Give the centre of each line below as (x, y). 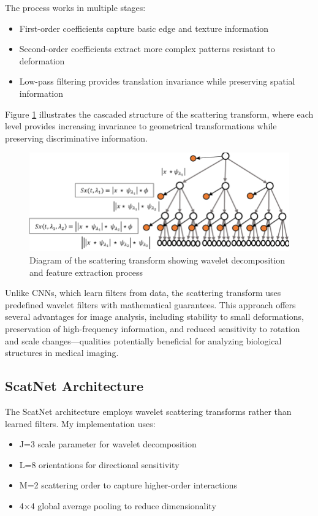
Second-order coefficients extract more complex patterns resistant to (147, 49)
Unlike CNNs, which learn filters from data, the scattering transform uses (143, 293)
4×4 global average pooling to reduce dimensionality (118, 505)
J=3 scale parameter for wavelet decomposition (108, 444)
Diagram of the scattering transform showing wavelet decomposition (157, 260)
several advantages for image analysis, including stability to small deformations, (154, 317)
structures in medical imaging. (62, 353)
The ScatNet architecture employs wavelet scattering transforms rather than (148, 411)
